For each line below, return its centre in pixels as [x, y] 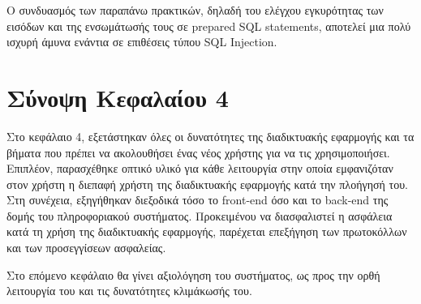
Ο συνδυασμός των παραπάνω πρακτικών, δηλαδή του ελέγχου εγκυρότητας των [195, 10]
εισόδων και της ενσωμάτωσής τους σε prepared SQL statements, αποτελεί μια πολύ [209, 26]
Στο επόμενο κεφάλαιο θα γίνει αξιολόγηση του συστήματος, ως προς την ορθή [193, 274]
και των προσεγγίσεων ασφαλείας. [86, 248]
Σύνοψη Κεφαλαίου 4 [118, 97]
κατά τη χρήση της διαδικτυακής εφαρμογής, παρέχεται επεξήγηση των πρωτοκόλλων [207, 231]
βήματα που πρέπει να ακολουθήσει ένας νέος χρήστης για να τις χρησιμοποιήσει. [198, 152]
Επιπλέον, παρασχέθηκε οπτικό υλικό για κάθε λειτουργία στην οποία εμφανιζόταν [200, 168]
